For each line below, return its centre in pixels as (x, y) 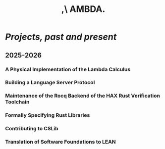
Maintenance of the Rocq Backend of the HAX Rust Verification (82, 96)
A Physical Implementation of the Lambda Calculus (68, 69)
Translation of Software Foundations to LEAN (60, 142)
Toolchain (17, 102)
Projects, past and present (61, 37)
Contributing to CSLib (32, 129)
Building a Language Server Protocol (50, 83)
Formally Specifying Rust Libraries (48, 115)
